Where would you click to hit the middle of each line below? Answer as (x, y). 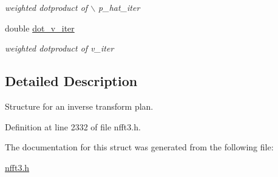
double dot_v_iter (40, 28)
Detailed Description (71, 81)
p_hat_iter (119, 7)
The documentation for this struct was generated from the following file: (139, 147)
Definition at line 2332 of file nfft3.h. (73, 126)
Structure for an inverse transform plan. (79, 106)
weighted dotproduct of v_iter (59, 48)
